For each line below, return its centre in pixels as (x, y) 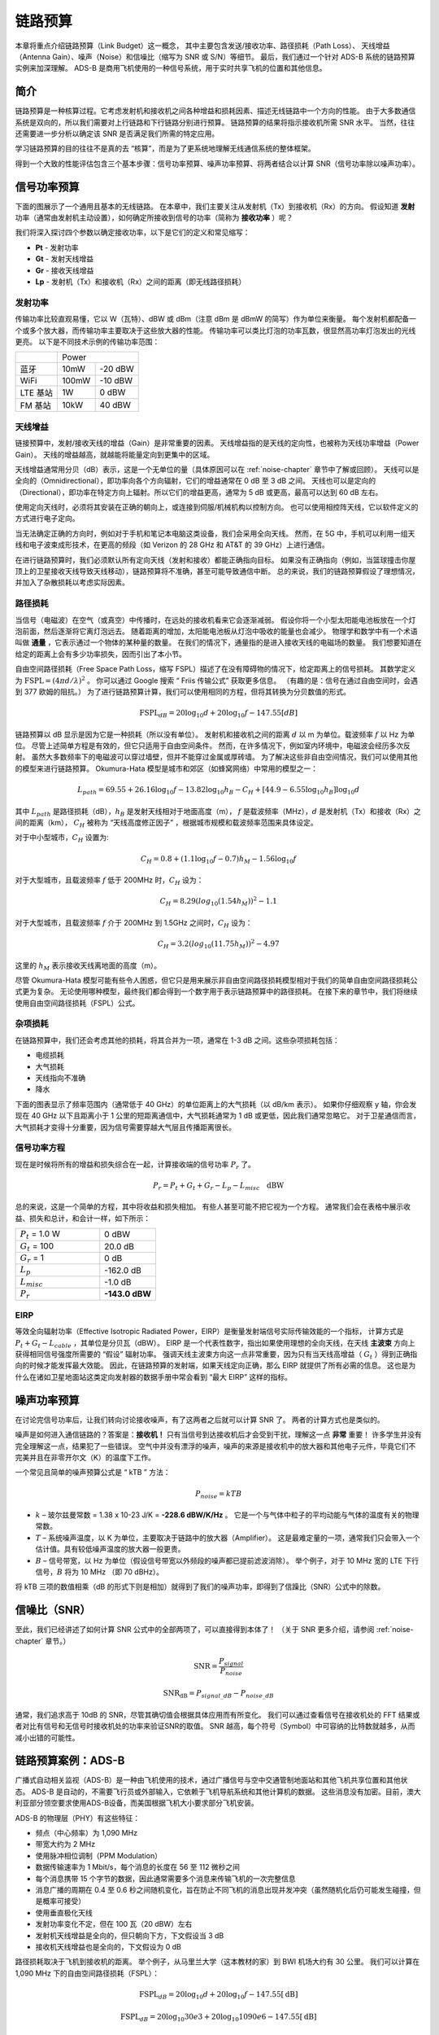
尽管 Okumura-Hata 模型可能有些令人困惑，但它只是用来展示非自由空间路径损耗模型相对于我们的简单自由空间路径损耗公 (216, 980)
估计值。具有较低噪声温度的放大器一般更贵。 (110, 1549)
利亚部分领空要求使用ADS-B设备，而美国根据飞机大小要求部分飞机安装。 (137, 1803)
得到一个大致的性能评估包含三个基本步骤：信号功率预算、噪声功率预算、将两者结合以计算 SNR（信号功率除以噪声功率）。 (217, 164)
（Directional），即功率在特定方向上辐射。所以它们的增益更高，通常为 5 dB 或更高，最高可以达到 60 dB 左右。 (199, 492)
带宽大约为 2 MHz (65, 1845)
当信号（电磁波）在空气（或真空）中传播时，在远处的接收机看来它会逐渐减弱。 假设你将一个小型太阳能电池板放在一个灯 (215, 619)
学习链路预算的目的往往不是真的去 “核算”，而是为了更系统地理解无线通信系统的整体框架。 (165, 149)
